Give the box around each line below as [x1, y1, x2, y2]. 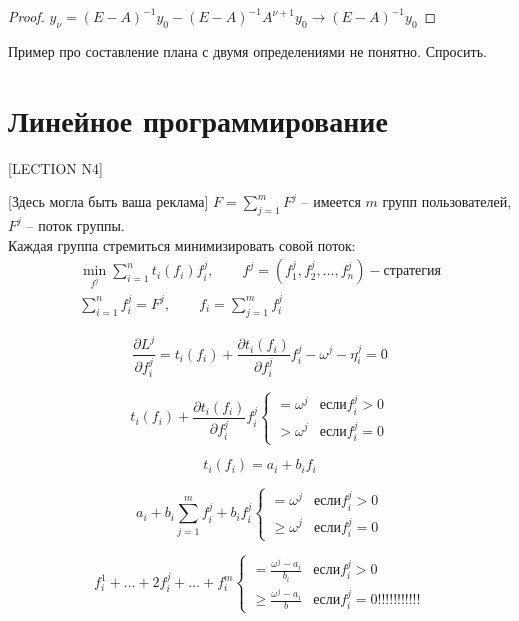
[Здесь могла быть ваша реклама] [8, 191, 209, 212]
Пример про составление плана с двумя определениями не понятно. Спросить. [8, 40, 487, 61]
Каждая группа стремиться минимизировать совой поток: [8, 234, 356, 255]
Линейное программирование [8, 99, 388, 140]
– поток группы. [26, 214, 125, 235]
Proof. [8, 6, 45, 26]
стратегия [383, 264, 441, 279]
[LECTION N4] [8, 157, 103, 178]
